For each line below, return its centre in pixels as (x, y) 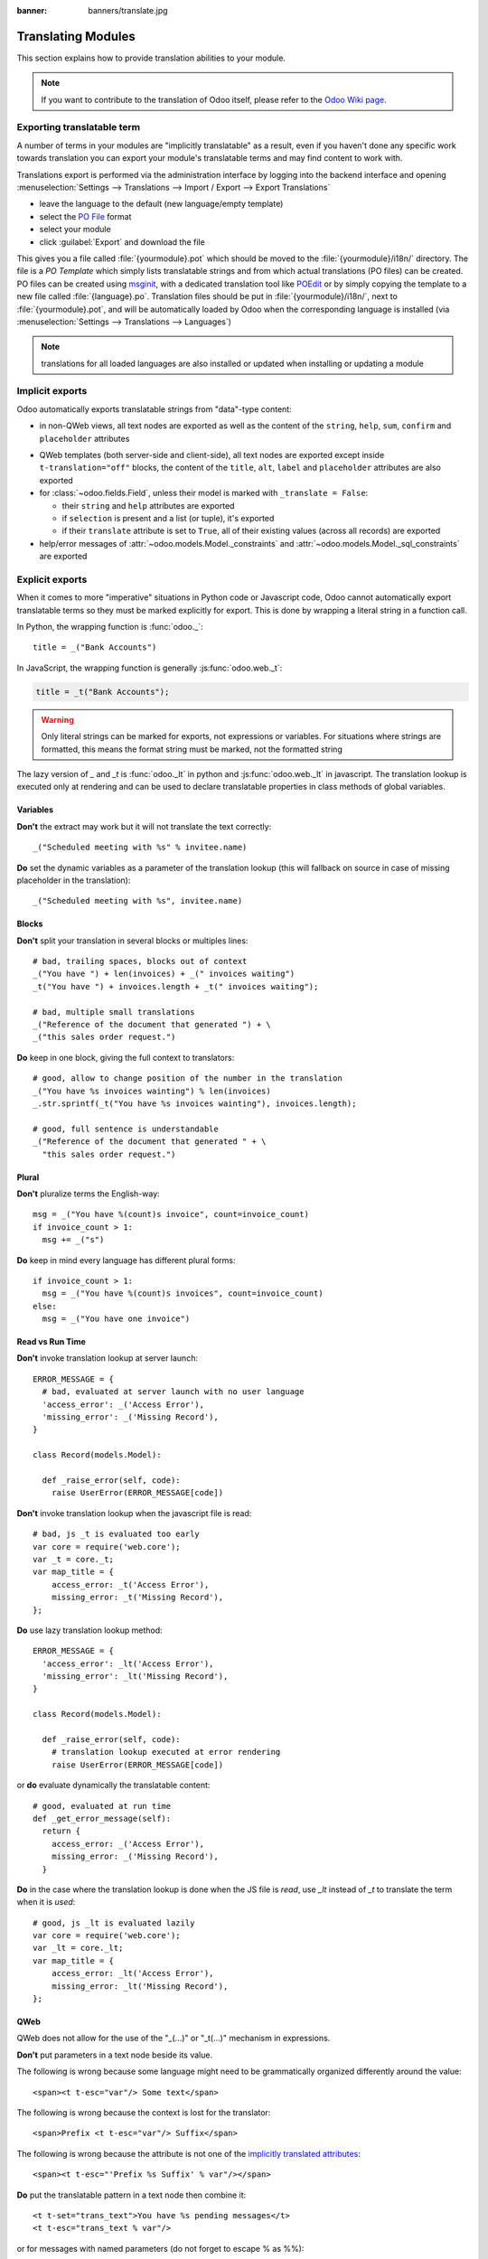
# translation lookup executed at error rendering (166, 1752)
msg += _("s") (73, 1240)
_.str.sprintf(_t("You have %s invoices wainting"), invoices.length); (195, 1104)
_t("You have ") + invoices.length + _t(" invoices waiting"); (176, 986)
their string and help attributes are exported (148, 505)
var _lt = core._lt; (78, 1948)
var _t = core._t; (74, 1559)
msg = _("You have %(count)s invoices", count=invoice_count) (183, 1294)
